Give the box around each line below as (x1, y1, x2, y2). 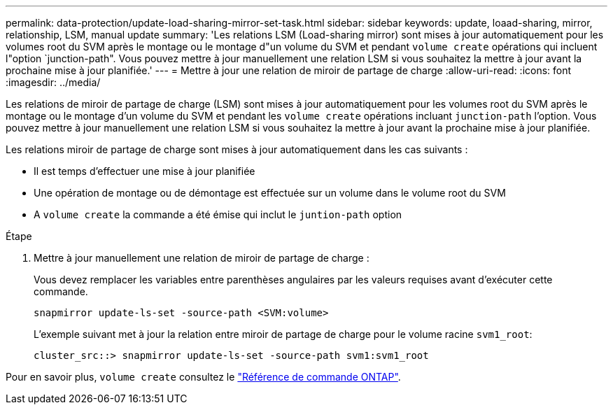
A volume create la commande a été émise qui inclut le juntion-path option (34, 208, 402, 220)
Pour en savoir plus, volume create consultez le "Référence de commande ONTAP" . (6, 371, 401, 383)
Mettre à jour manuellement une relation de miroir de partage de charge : (34, 252, 369, 264)
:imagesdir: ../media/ (6, 76, 101, 88)
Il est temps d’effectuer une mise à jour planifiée (34, 165, 255, 177)
